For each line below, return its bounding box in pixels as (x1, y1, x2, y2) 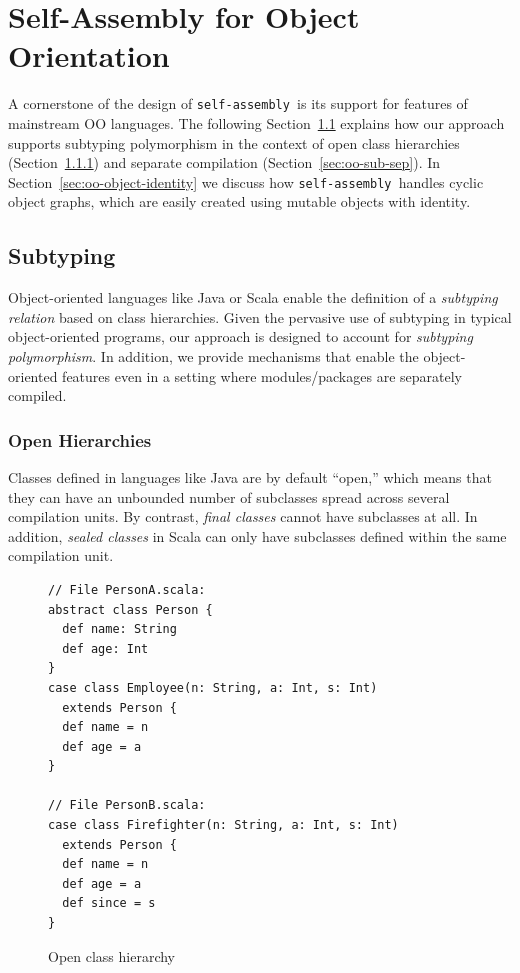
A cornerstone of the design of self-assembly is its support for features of (8, 93, 468, 114)
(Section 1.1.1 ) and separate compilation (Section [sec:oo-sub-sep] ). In (8, 152, 441, 173)
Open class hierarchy (48, 945, 176, 966)
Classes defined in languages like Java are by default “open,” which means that (8, 466, 492, 487)
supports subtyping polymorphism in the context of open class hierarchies (8, 132, 460, 153)
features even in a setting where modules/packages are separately (62, 365, 462, 386)
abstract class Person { (48, 602, 213, 617)
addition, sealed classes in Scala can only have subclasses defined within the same (8, 525, 507, 546)
